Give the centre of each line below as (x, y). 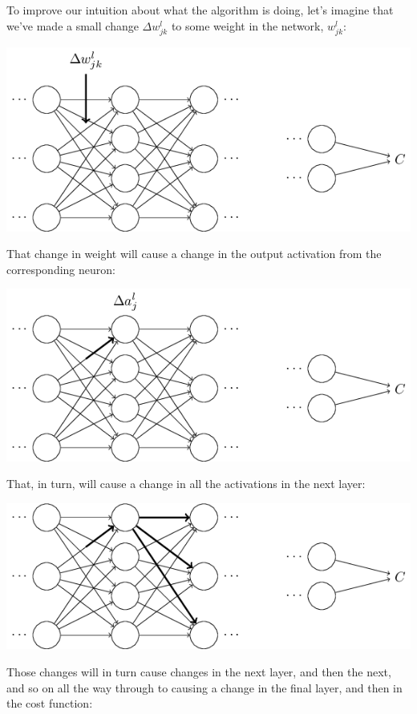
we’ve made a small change (73, 25)
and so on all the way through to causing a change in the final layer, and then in (204, 687)
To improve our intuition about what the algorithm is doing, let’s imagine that (200, 10)
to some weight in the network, (247, 25)
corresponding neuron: (61, 269)
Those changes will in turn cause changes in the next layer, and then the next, (199, 671)
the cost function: (50, 703)
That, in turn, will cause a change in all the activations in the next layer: (186, 484)
